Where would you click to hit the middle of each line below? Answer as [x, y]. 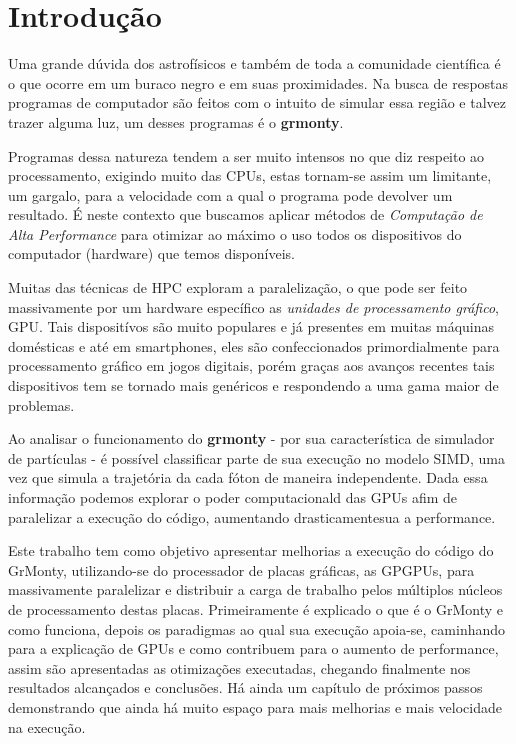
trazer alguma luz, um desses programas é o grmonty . [176, 121]
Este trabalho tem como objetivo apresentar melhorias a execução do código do [251, 550]
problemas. [41, 404]
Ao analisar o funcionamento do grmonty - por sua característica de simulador [251, 438]
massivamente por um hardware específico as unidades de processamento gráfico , [253, 306]
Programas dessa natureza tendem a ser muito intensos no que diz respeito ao [246, 155]
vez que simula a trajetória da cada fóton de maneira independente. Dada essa [248, 477]
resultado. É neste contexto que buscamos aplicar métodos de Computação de [245, 214]
